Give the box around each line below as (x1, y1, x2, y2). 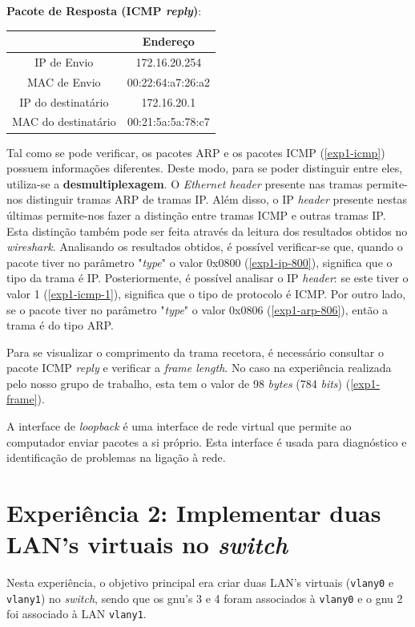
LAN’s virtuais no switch (6, 528, 288, 561)
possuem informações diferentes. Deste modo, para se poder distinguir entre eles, (6, 160, 403, 176)
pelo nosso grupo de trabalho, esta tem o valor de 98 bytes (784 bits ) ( (6, 374, 351, 391)
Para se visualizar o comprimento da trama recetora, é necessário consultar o (6, 343, 385, 360)
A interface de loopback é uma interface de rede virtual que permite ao (6, 418, 352, 435)
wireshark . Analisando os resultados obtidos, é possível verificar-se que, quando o (6, 238, 403, 255)
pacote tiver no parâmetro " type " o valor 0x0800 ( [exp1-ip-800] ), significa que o (6, 253, 393, 270)
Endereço (142, 33, 195, 50)
